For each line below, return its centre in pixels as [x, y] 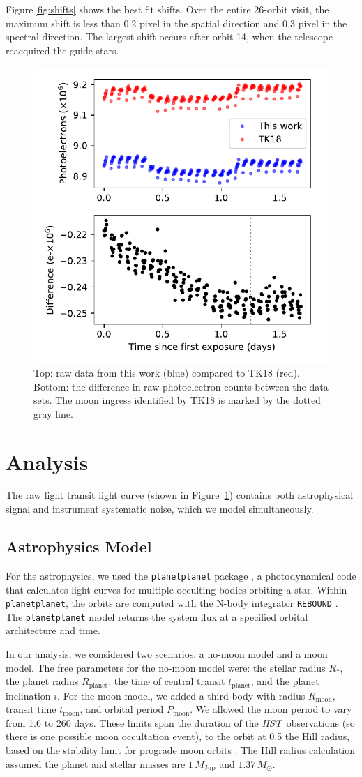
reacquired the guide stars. [62, 50]
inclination [28, 695]
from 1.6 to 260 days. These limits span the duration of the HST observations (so [180, 722]
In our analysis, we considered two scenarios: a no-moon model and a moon [167, 654]
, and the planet [285, 681]
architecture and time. [53, 630]
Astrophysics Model [79, 546]
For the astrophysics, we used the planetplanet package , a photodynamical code [181, 575]
